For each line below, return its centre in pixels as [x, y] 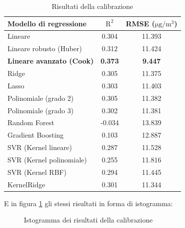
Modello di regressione [47, 23]
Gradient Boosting [36, 135]
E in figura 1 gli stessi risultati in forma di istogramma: [89, 203]
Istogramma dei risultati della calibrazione [88, 220]
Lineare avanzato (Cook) [51, 61]
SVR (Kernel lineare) [40, 147]
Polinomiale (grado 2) [41, 98]
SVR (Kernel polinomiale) [47, 159]
